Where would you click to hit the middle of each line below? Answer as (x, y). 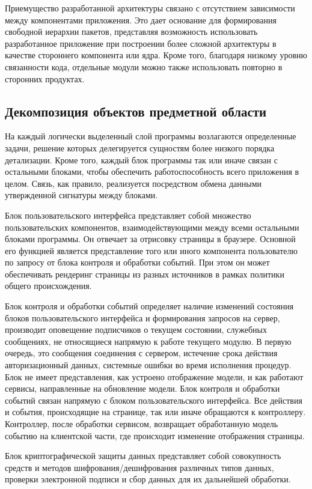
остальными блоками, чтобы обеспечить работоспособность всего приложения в (152, 172)
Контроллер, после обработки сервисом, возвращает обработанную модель (142, 424)
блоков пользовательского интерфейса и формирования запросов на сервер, (142, 317)
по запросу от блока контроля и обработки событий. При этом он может (137, 262)
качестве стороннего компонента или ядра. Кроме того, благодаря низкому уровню (156, 55)
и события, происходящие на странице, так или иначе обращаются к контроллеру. (155, 412)
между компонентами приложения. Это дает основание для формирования (141, 20)
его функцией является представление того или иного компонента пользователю (151, 250)
